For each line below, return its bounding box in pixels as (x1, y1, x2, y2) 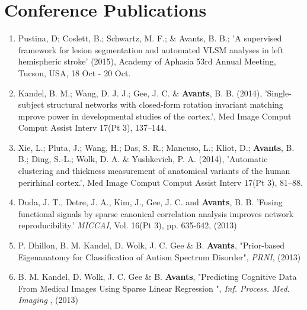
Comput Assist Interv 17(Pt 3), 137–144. (18, 121, 167, 134)
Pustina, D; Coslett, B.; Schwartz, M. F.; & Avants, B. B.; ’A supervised (18, 32, 282, 44)
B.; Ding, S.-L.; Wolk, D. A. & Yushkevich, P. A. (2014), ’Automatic (18, 153, 268, 165)
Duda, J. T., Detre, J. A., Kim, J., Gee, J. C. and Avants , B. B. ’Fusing (18, 196, 283, 208)
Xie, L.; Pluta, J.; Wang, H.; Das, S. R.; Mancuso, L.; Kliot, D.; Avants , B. (18, 141, 295, 153)
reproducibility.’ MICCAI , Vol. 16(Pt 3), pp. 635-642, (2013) (18, 219, 237, 231)
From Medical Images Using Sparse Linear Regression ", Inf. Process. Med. (18, 282, 290, 294)
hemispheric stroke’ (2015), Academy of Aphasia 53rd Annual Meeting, (18, 55, 276, 67)
